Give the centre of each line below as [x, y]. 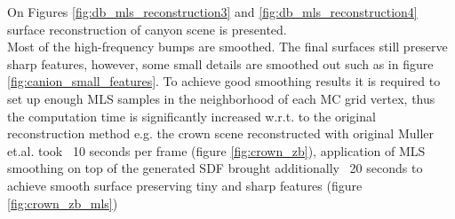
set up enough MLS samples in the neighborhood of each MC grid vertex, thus [221, 98]
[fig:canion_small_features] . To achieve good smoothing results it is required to [224, 81]
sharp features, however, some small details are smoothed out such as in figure [220, 63]
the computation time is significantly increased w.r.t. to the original [192, 116]
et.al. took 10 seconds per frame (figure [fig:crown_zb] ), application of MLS [216, 150]
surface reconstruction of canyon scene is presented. [147, 29]
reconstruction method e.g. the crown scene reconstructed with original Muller [221, 133]
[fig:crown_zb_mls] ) [63, 203]
